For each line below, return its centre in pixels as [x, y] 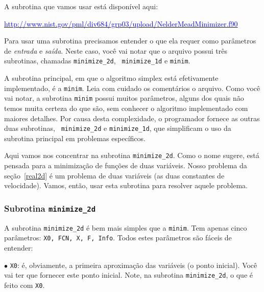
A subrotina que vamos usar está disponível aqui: [81, 6]
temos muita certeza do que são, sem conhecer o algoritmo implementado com [126, 108]
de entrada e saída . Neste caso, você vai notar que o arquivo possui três [116, 50]
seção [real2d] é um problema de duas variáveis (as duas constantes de [114, 175]
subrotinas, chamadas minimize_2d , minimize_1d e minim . [97, 61]
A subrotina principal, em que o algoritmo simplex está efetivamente [111, 78]
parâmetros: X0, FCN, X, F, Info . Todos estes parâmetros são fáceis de [118, 238]
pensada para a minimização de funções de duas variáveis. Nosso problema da [126, 165]
